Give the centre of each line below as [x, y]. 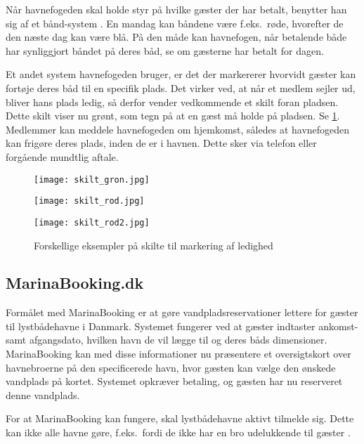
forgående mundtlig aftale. [62, 156]
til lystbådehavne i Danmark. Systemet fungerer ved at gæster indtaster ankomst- [182, 326]
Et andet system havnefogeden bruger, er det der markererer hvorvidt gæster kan [181, 74]
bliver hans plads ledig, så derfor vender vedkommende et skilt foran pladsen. [172, 102]
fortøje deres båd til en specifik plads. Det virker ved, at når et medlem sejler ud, [181, 87]
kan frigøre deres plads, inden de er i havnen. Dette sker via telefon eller [161, 143]
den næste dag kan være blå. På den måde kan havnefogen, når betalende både [176, 37]
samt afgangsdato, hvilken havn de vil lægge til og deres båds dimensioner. [167, 340]
